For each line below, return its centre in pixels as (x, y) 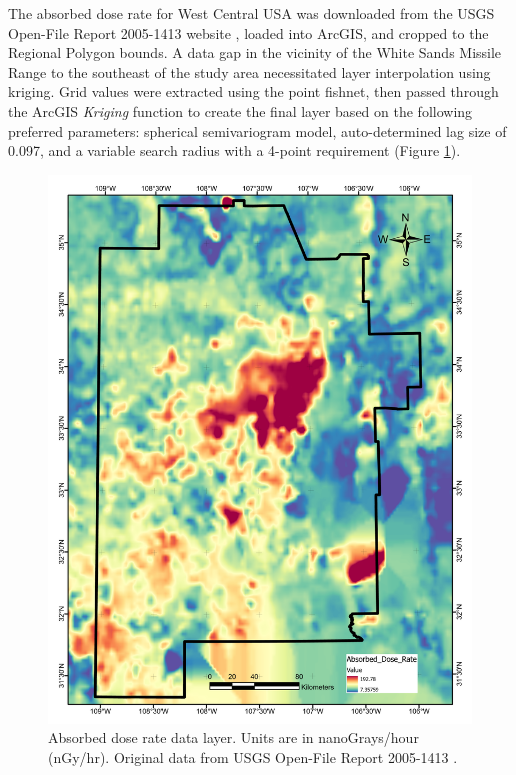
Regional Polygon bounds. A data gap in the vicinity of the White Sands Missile (255, 52)
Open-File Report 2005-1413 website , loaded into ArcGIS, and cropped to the (248, 32)
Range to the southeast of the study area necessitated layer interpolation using (249, 71)
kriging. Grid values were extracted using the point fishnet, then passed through (253, 91)
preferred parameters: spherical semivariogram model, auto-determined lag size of (257, 130)
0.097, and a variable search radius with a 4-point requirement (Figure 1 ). (234, 150)
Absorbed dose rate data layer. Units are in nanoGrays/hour (233, 737)
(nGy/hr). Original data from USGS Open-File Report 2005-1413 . (253, 756)
